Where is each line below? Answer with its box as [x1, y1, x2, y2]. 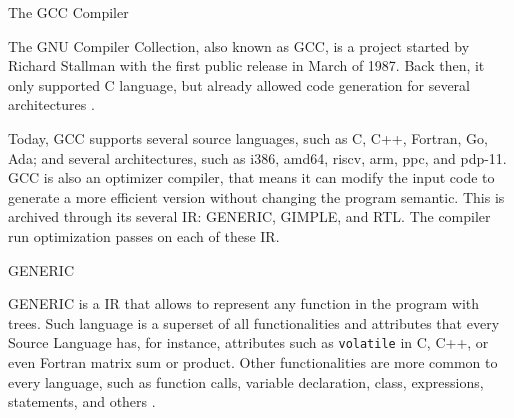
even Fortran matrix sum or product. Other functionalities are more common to [8, 351, 498, 372]
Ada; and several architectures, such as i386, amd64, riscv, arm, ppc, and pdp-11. [8, 147, 507, 168]
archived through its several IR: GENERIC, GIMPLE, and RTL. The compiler [8, 206, 491, 227]
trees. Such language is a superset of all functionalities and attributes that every [8, 312, 500, 333]
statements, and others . [8, 391, 156, 412]
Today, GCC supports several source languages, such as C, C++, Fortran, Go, [8, 127, 488, 148]
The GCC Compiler [8, 2, 129, 22]
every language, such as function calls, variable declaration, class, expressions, [8, 371, 484, 392]
